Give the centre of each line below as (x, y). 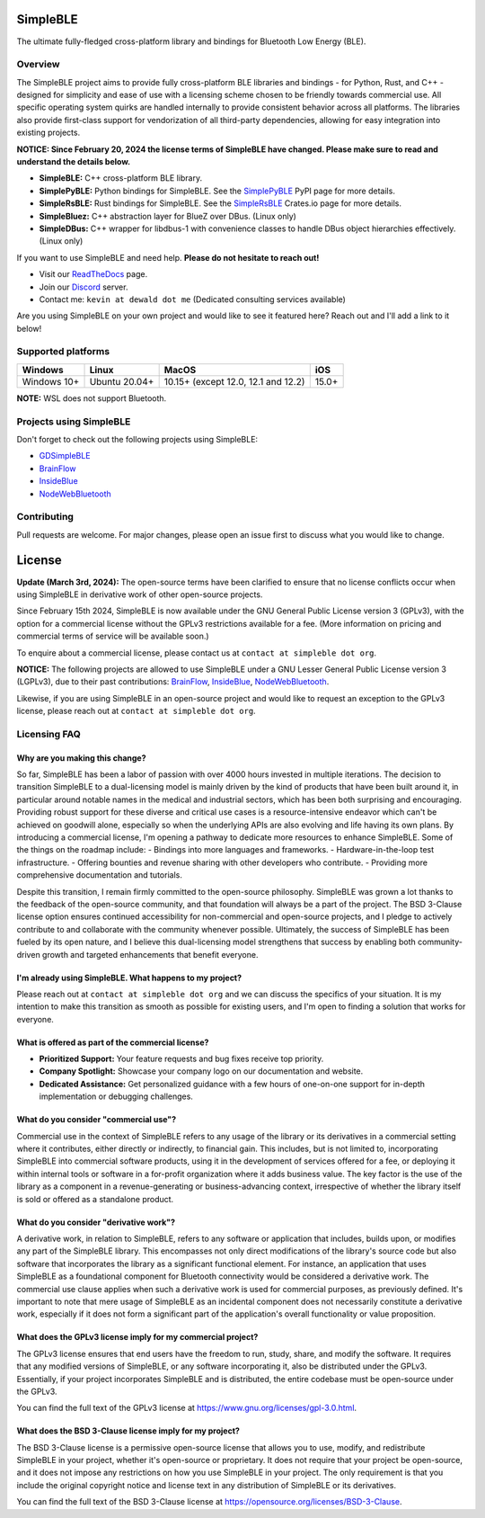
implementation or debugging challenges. (116, 1096)
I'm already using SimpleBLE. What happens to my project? (129, 978)
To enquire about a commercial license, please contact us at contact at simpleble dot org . (197, 653)
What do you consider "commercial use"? (97, 1120)
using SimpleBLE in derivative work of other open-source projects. (140, 594)
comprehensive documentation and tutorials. (100, 875)
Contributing (45, 517)
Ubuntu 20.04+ (122, 381)
